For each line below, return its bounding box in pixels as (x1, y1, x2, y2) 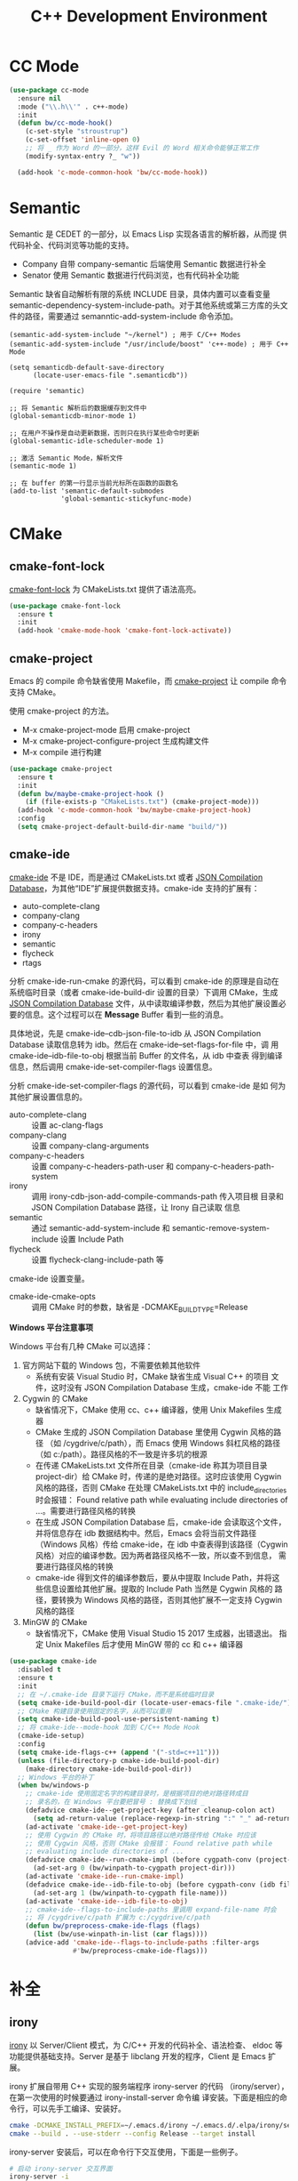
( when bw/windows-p (17, 1781, 90, 1790)
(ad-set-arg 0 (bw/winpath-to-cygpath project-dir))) (32, 1863, 237, 1873)
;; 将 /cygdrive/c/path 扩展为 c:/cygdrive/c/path (25, 1913, 211, 1922)
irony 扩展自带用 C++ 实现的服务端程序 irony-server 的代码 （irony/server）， (9, 2080, 289, 2091)
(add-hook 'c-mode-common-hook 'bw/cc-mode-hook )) (17, 167, 208, 177)
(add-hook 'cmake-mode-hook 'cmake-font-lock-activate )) (17, 626, 232, 635)
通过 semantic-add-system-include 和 (31, 1222, 170, 1233)
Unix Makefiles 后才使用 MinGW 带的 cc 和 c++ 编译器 (45, 1639, 244, 1650)
